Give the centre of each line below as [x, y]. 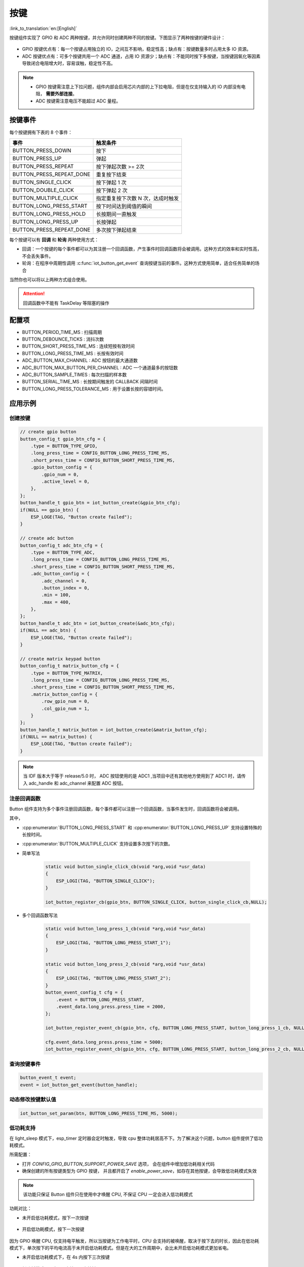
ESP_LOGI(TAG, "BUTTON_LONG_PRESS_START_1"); [113, 943]
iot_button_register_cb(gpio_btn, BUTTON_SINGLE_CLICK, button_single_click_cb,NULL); [156, 902]
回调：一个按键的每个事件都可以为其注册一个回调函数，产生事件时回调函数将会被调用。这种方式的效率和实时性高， [142, 249]
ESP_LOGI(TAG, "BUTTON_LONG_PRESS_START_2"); [113, 978]
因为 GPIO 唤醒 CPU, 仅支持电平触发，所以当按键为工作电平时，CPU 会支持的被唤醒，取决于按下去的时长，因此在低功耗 [134, 1241]
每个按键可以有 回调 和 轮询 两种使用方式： [54, 239]
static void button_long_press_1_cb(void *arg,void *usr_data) [126, 928]
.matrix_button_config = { [64, 694]
